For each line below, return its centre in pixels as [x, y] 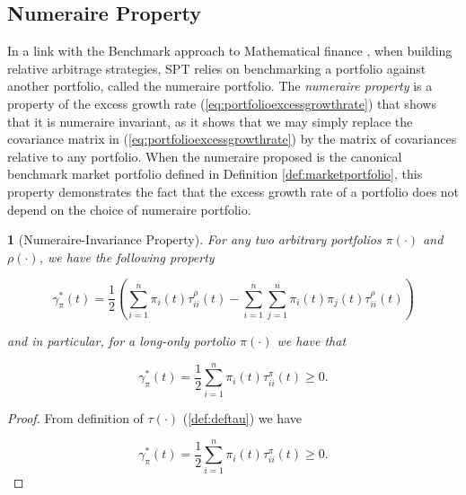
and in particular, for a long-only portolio [122, 341]
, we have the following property [127, 256]
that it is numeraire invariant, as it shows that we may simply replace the [210, 121]
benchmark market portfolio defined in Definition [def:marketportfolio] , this [215, 174]
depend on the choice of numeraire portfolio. [129, 209]
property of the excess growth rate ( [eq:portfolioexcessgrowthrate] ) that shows [222, 103]
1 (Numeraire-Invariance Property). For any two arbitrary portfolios [194, 239]
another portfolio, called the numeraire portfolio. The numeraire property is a [220, 86]
